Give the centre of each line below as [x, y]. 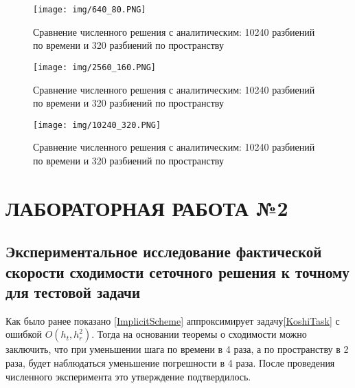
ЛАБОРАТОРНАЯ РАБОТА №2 [147, 207]
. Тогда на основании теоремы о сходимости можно [199, 334]
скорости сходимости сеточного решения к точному [177, 271]
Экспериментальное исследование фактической [164, 251]
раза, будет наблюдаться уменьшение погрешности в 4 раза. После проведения [170, 363]
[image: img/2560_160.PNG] [94, 67]
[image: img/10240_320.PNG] [97, 125]
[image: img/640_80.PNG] [90, 10]
